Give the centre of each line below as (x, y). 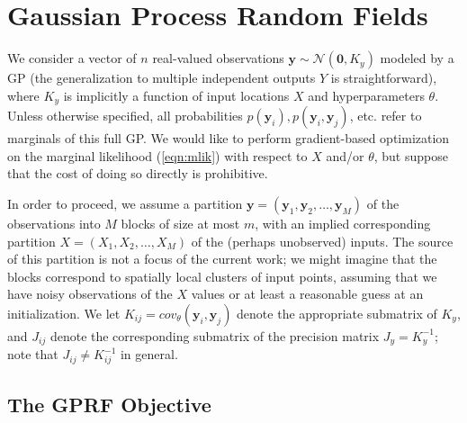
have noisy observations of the (90, 294)
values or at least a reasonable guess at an (307, 294)
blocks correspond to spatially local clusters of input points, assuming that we (222, 276)
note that (33, 354)
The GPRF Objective (109, 404)
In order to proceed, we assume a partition (125, 203)
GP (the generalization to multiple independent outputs (162, 78)
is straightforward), (384, 78)
